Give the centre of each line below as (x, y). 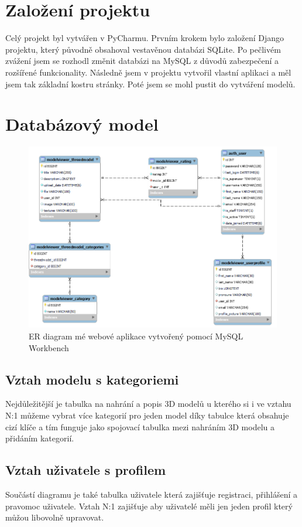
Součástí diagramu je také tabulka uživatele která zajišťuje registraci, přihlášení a (152, 494)
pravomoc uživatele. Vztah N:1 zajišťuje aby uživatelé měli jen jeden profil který (149, 506)
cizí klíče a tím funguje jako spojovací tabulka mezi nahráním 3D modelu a (140, 426)
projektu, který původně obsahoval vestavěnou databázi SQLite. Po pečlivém (143, 49)
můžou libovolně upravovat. (55, 517)
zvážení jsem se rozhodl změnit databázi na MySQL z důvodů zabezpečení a (142, 61)
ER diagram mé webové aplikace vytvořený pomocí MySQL (136, 336)
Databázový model (82, 124)
